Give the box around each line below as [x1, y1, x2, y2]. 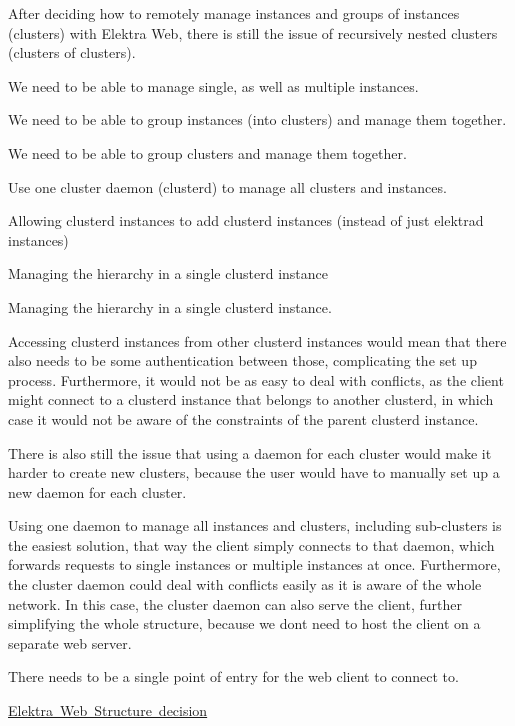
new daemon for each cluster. [8, 481, 187, 502]
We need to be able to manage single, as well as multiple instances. [8, 75, 419, 96]
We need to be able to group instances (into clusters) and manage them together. [8, 109, 507, 130]
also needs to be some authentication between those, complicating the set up [8, 350, 477, 371]
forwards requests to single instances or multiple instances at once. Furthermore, [8, 554, 501, 575]
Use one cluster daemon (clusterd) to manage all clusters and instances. [8, 176, 447, 197]
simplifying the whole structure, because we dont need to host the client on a [8, 613, 481, 634]
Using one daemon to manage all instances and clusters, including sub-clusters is [8, 515, 502, 536]
